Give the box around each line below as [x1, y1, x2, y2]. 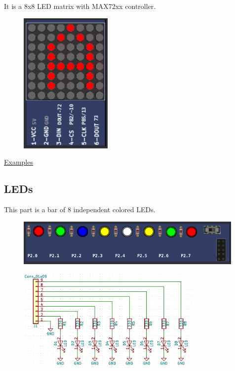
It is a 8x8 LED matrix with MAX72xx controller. [4, 1, 156, 11]
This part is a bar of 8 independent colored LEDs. [4, 204, 156, 215]
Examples [4, 157, 33, 167]
